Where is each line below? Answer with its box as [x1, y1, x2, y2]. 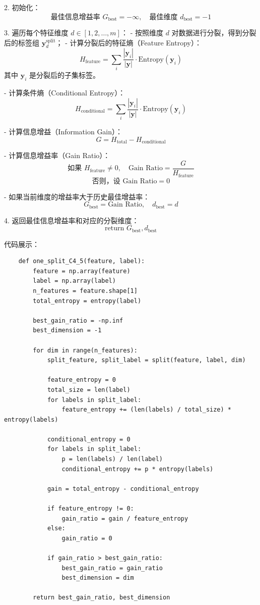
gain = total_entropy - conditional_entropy [47, 485, 199, 492]
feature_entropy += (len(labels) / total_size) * [61, 406, 232, 414]
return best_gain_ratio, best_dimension [33, 594, 170, 601]
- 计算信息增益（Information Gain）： [4, 126, 123, 137]
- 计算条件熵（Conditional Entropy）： [4, 87, 125, 97]
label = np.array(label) [33, 277, 116, 285]
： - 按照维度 [120, 27, 163, 38]
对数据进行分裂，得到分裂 [171, 27, 256, 38]
